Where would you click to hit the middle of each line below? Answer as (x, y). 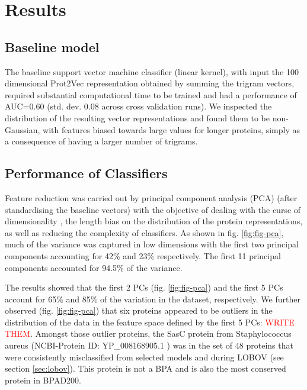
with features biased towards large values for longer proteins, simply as (172, 129)
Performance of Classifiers (86, 173)
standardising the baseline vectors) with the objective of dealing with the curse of (153, 209)
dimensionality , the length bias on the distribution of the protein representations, (154, 221)
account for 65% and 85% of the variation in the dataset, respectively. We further (153, 299)
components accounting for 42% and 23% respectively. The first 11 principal (143, 255)
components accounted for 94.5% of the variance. (94, 267)
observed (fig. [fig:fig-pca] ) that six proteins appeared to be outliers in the (139, 310)
